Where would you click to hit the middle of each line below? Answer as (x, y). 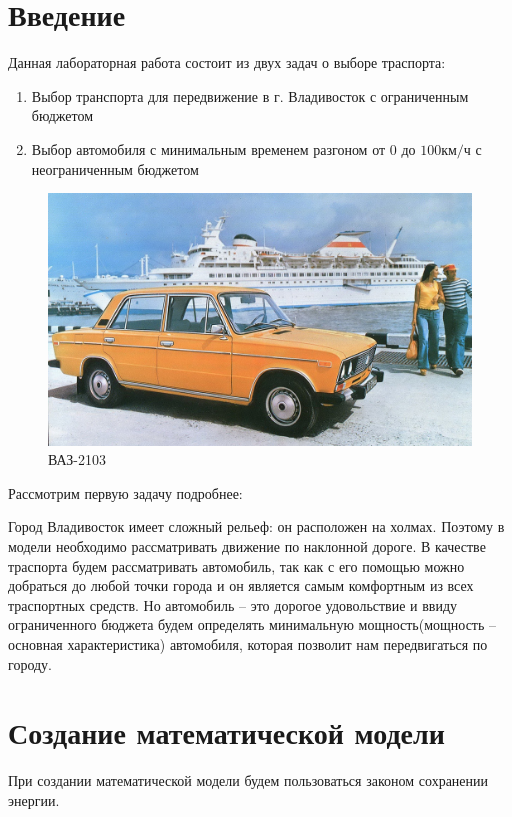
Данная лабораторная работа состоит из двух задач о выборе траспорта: (227, 62)
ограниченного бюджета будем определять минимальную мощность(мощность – (252, 624)
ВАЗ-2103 (77, 459)
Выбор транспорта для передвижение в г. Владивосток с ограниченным (250, 95)
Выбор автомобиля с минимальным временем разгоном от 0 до (223, 148)
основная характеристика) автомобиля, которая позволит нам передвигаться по (248, 644)
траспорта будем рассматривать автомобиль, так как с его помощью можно (236, 565)
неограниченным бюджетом (115, 168)
